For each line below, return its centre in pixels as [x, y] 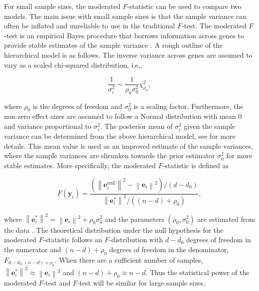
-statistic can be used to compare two [184, 6]
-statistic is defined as [196, 165]
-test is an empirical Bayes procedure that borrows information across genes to [124, 35]
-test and [57, 283]
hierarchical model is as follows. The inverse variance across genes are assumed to [128, 54]
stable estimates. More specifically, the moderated [80, 165]
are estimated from [226, 219]
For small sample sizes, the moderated [62, 6]
